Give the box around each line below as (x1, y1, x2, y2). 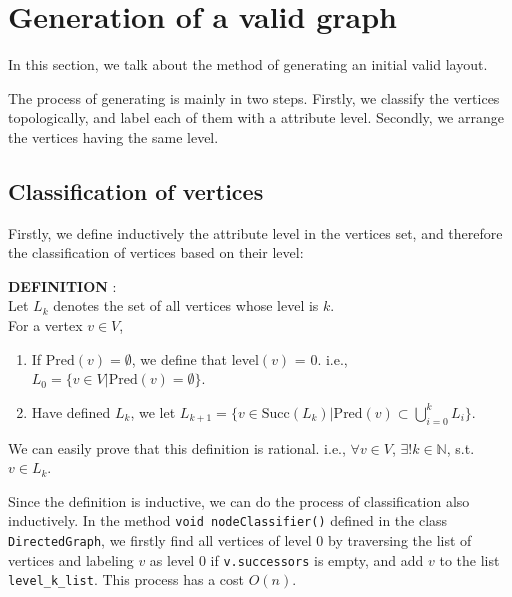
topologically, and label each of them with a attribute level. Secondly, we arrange (8, 107, 504, 128)
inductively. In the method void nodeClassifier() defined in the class (8, 510, 448, 531)
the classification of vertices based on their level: (8, 242, 304, 263)
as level (149, 549, 195, 570)
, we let (130, 401, 176, 422)
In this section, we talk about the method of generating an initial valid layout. (8, 54, 488, 75)
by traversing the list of (328, 530, 472, 551)
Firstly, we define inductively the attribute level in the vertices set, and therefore (8, 222, 503, 243)
